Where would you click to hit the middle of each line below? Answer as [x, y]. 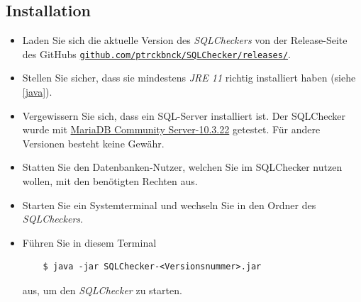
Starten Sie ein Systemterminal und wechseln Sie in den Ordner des [169, 205]
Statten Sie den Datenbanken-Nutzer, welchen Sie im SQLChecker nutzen [182, 167]
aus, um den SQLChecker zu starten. [102, 290]
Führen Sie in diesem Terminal [89, 242]
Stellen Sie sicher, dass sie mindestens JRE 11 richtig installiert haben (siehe [189, 78]
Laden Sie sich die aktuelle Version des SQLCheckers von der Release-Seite [185, 40]
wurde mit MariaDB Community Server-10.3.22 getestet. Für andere [171, 129]
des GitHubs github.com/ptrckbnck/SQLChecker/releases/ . [156, 54]
